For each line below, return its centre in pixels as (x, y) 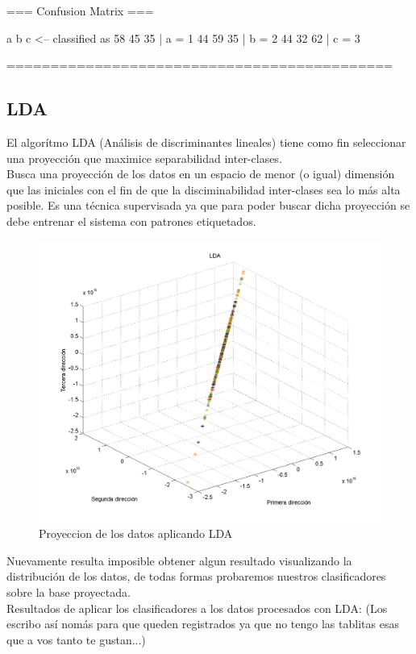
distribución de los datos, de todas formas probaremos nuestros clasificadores (196, 576)
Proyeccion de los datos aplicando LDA (136, 533)
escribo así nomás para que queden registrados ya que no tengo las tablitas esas (203, 624)
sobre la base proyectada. (69, 592)
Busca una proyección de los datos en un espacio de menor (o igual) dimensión (201, 174)
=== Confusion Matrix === (80, 10)
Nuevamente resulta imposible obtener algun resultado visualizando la (179, 560)
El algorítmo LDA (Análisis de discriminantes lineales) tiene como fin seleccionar (206, 142)
